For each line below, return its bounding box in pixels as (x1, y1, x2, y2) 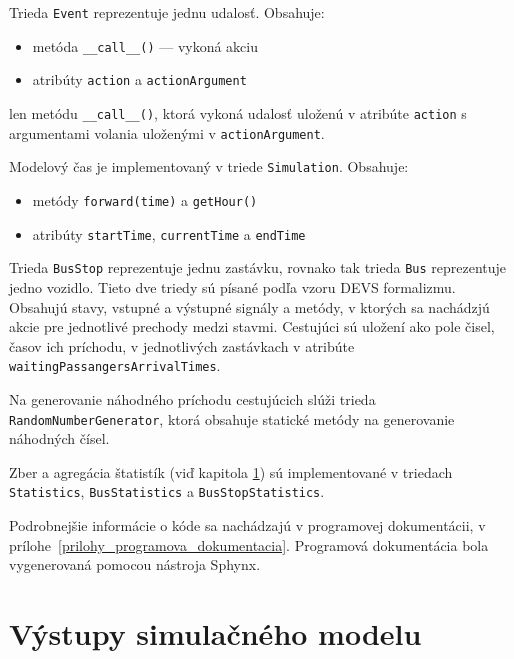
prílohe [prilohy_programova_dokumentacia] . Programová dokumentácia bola (9, 534, 489, 555)
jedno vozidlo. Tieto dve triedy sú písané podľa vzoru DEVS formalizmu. (9, 276, 456, 297)
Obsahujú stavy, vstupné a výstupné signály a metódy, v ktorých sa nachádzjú (9, 296, 490, 317)
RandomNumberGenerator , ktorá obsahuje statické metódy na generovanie (9, 408, 455, 429)
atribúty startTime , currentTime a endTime (32, 223, 306, 244)
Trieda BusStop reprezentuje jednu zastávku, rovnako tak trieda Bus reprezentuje (9, 257, 507, 278)
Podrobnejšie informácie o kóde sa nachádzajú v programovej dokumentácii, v (9, 515, 486, 536)
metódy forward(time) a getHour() (32, 189, 258, 210)
